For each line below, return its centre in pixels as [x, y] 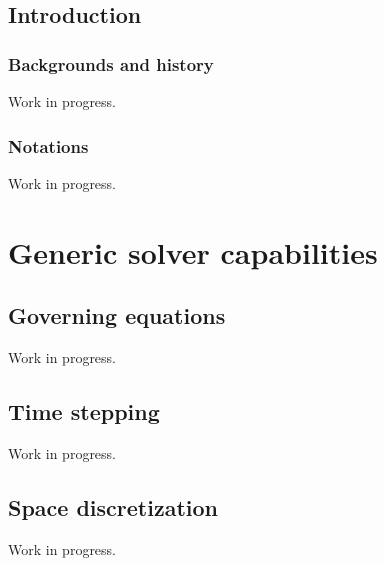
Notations [48, 145]
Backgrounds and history [111, 63]
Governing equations [117, 315]
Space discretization [113, 506]
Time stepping [84, 410]
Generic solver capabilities [193, 251]
